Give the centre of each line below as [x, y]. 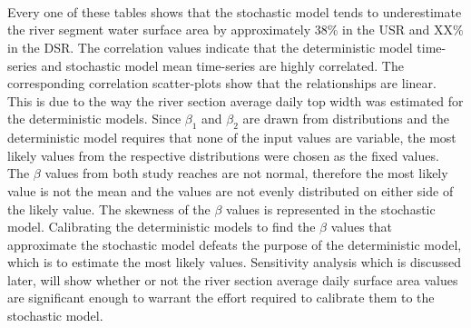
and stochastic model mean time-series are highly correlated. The [222, 65]
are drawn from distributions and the [346, 119]
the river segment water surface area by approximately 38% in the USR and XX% [235, 30]
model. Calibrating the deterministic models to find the [162, 227]
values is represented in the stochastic [331, 209]
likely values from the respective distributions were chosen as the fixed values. [223, 155]
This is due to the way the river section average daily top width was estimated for [235, 100]
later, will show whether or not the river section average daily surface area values [233, 279]
